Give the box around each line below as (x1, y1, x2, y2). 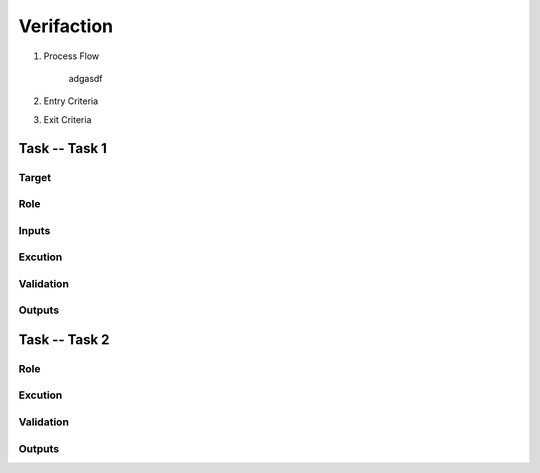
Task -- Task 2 (18, 331, 110, 348)
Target (18, 170, 52, 184)
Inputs (18, 223, 51, 237)
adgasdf (68, 72, 104, 84)
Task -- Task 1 (18, 140, 107, 157)
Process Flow (43, 50, 100, 62)
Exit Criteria (43, 113, 92, 125)
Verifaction (18, 15, 114, 37)
